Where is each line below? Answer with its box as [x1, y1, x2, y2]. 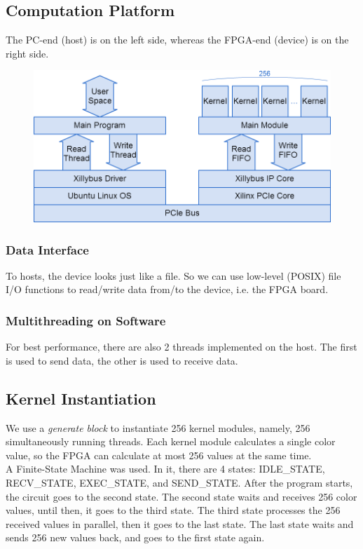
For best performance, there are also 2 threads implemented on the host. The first [6, 339, 357, 354]
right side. [6, 46, 49, 60]
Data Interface [6, 240, 89, 258]
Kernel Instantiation [6, 387, 156, 409]
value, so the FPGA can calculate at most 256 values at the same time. [6, 447, 312, 462]
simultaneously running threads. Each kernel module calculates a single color [6, 434, 336, 449]
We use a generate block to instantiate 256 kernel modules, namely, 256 [6, 420, 310, 435]
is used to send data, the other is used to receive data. [6, 353, 238, 367]
